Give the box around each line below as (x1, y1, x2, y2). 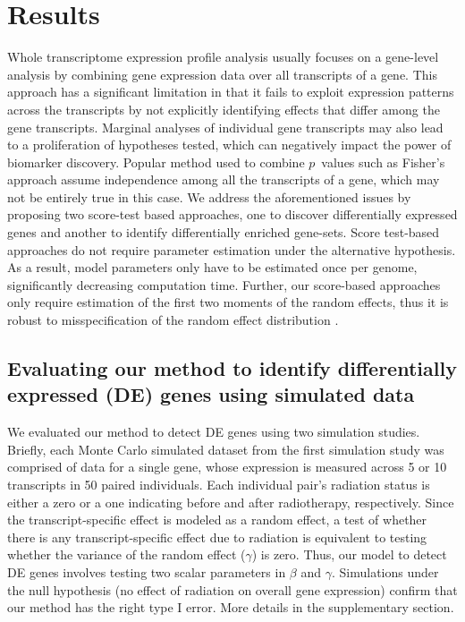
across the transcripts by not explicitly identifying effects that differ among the (7, 99, 440, 118)
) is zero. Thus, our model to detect (251, 545, 447, 564)
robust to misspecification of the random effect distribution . (7, 311, 339, 329)
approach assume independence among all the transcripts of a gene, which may (7, 170, 440, 189)
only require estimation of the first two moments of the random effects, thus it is (7, 293, 449, 311)
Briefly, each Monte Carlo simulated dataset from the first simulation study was (7, 439, 444, 458)
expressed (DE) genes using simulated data (7, 380, 415, 408)
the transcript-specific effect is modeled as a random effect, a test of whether (7, 510, 427, 529)
